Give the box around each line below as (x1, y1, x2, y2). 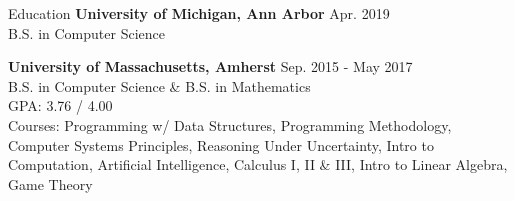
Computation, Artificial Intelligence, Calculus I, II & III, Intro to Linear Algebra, (8, 154, 508, 175)
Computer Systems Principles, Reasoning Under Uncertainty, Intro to (8, 134, 434, 155)
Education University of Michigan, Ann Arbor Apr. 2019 (8, 3, 390, 23)
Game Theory (8, 173, 93, 194)
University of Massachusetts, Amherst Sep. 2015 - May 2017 (8, 56, 413, 77)
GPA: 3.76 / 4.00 (8, 95, 113, 116)
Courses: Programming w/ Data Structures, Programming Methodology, (8, 114, 452, 135)
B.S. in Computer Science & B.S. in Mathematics (8, 75, 311, 96)
